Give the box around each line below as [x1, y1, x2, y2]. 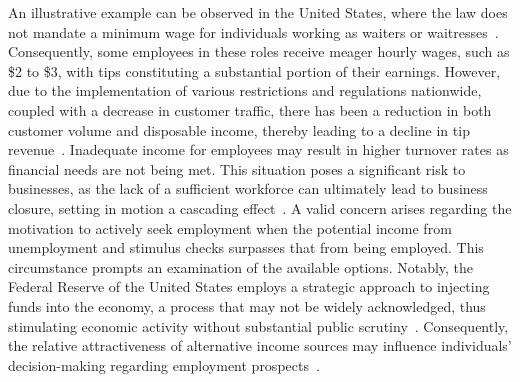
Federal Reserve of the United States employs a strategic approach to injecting [8, 276, 490, 297]
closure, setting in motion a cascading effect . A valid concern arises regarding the [8, 197, 512, 218]
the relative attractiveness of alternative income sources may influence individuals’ [8, 335, 512, 356]
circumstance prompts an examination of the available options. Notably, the [8, 256, 474, 277]
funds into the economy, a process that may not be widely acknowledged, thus [8, 295, 486, 316]
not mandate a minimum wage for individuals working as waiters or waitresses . [8, 21, 499, 42]
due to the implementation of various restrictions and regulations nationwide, [8, 80, 482, 101]
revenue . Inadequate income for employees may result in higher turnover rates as [8, 139, 509, 160]
